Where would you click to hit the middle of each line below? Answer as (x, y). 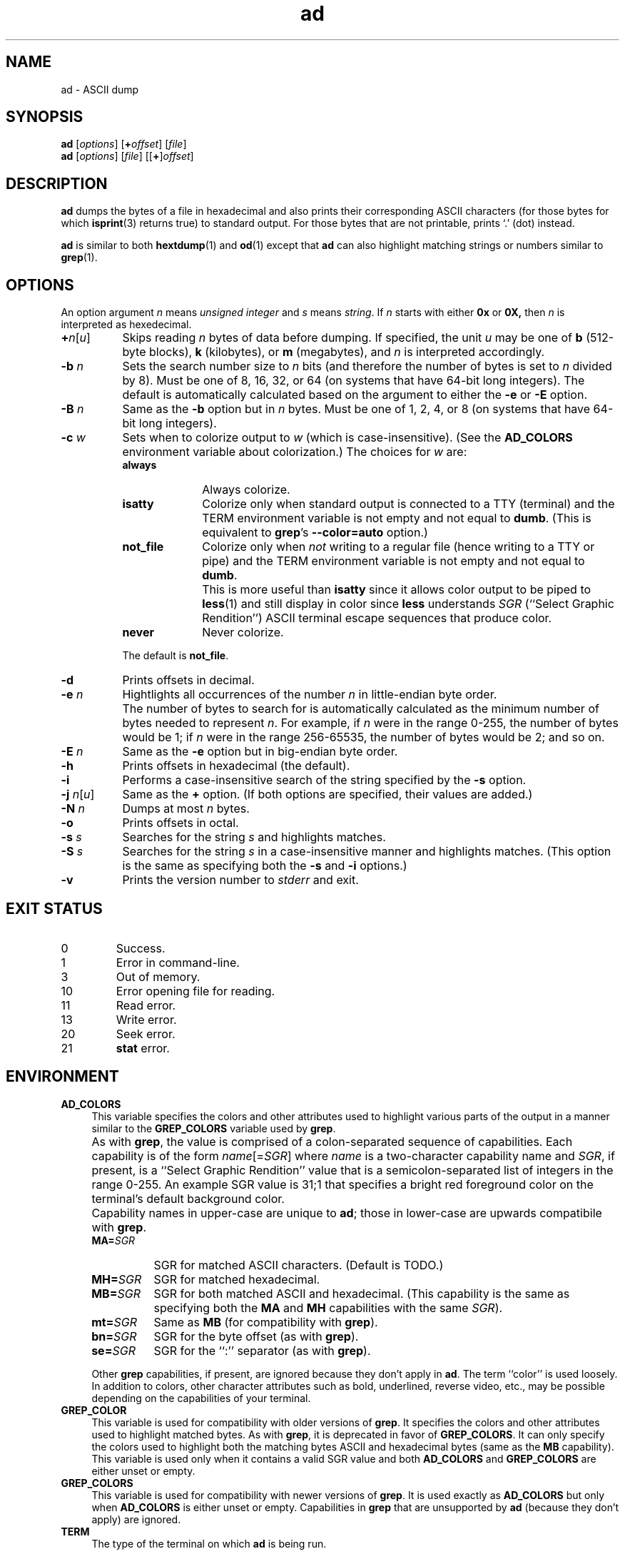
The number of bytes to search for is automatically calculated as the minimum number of (361, 709)
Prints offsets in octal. (181, 823)
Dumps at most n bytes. (186, 809)
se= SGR (113, 1350)
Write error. (146, 1019)
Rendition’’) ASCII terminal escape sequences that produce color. (377, 618)
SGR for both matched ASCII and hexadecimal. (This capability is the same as (362, 1293)
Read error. (146, 1005)
